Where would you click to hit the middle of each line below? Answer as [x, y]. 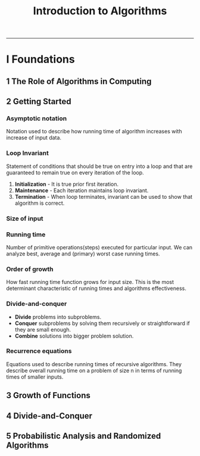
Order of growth [30, 269]
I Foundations [41, 59]
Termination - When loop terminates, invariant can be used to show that [104, 196]
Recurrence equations [39, 351]
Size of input [25, 218]
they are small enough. [43, 329]
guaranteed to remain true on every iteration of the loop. [75, 172]
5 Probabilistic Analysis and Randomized [84, 436]
